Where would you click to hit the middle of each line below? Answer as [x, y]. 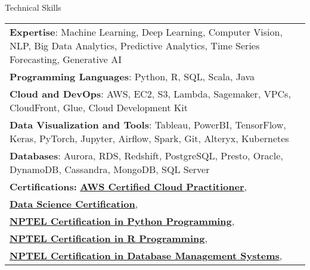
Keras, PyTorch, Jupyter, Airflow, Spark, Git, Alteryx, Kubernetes [149, 138]
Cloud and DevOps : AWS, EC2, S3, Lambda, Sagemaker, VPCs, [150, 93]
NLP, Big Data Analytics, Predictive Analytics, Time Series [135, 45]
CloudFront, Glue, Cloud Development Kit [99, 107]
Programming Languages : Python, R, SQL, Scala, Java [132, 76]
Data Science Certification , [74, 203]
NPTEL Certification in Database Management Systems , [146, 255]
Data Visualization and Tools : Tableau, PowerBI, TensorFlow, [148, 124]
